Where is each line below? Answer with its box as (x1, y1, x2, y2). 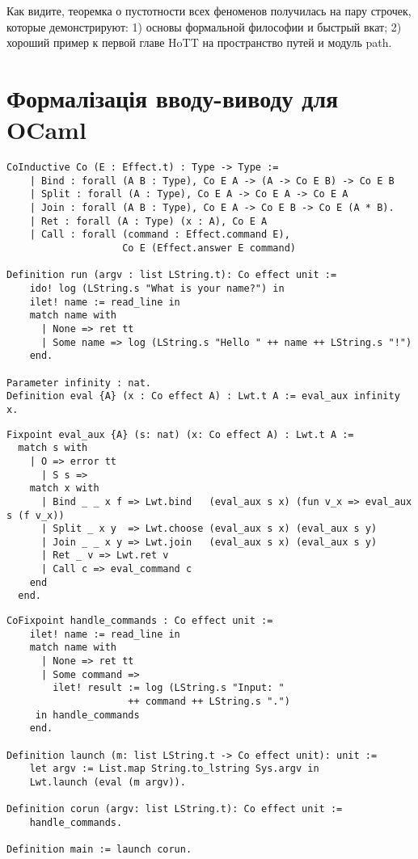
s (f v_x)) (6, 509, 65, 521)
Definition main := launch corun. (6, 844, 192, 856)
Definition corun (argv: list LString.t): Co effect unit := (6, 803, 343, 815)
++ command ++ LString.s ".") (128, 696, 290, 708)
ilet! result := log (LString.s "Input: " (53, 682, 285, 694)
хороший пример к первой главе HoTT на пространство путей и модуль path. (6, 34, 392, 51)
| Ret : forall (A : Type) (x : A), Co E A (29, 215, 268, 227)
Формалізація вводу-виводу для (6, 81, 339, 114)
